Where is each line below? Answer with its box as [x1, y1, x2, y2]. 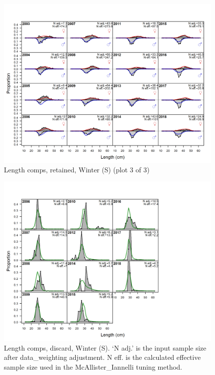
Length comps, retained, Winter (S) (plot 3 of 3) [4, 165, 150, 175]
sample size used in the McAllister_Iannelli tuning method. [4, 361, 182, 372]
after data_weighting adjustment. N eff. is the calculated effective [4, 352, 201, 362]
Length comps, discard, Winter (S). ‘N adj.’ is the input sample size [4, 342, 207, 353]
